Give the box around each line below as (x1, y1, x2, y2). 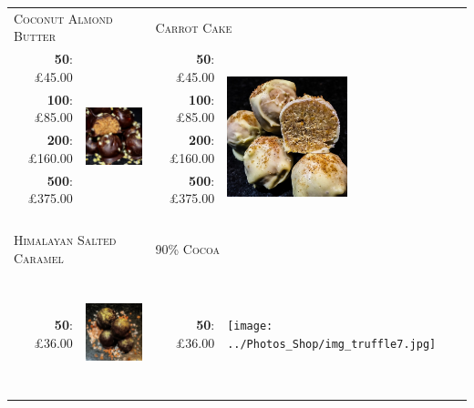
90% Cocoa (155, 239, 220, 258)
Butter (14, 26, 57, 46)
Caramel (14, 248, 64, 267)
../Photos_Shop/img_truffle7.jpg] (227, 337, 437, 351)
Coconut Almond (14, 8, 113, 27)
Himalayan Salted (14, 229, 117, 249)
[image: (227, 320, 273, 333)
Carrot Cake (155, 17, 232, 36)
